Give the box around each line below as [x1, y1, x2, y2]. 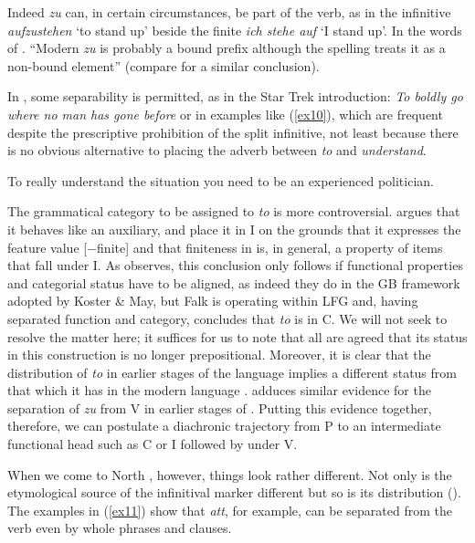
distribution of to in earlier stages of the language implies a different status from [7, 362, 457, 381]
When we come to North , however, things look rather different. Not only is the [7, 465, 452, 484]
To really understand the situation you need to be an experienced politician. [7, 171, 434, 190]
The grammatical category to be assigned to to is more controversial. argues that [7, 202, 460, 221]
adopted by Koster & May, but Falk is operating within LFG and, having [7, 291, 418, 310]
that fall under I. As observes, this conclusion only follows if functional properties [7, 256, 463, 275]
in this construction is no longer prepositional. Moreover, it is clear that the [7, 345, 431, 364]
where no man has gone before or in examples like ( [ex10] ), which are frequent [7, 104, 443, 123]
